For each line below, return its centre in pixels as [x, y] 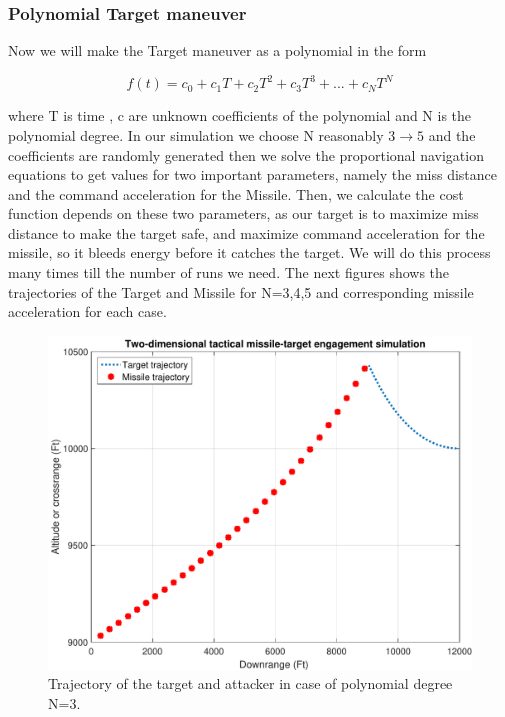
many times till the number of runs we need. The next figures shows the [229, 272]
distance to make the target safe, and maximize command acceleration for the [246, 232]
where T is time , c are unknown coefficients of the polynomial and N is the [240, 115]
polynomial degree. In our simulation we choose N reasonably [196, 134]
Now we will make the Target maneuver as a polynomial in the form [217, 50]
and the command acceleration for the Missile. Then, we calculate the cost [236, 193]
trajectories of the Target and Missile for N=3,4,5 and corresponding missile [241, 291]
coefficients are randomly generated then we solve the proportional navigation [246, 154]
